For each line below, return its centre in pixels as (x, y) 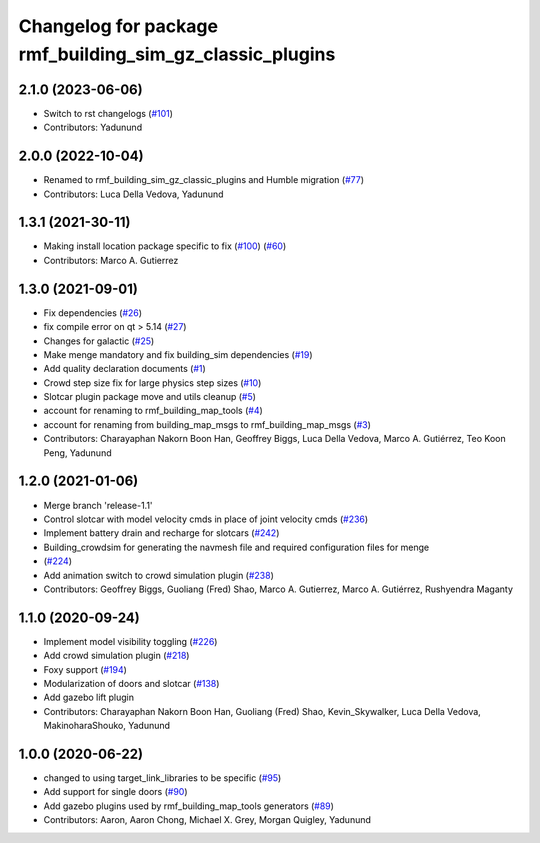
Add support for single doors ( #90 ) (116, 792)
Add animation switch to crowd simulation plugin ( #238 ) (159, 575)
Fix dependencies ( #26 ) (93, 312)
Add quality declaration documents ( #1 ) (125, 369)
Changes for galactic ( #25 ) (99, 341)
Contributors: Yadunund (93, 127)
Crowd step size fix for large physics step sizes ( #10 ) (152, 382)
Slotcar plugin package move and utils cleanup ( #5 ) (150, 397)
